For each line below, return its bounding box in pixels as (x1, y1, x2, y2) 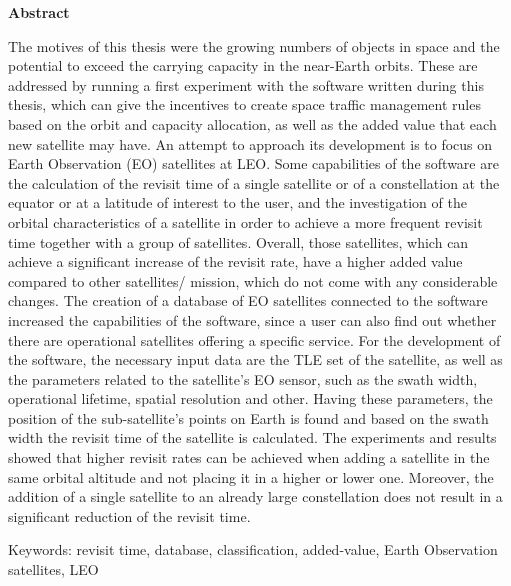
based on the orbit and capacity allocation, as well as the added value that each (8, 113, 497, 134)
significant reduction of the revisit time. (8, 505, 251, 526)
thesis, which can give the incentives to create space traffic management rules (8, 94, 481, 115)
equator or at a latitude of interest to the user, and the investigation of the (8, 192, 467, 213)
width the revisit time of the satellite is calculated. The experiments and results (8, 427, 497, 448)
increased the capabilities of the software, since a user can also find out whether (8, 309, 497, 330)
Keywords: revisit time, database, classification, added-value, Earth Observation (8, 539, 498, 560)
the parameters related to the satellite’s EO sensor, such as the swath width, (8, 368, 478, 389)
